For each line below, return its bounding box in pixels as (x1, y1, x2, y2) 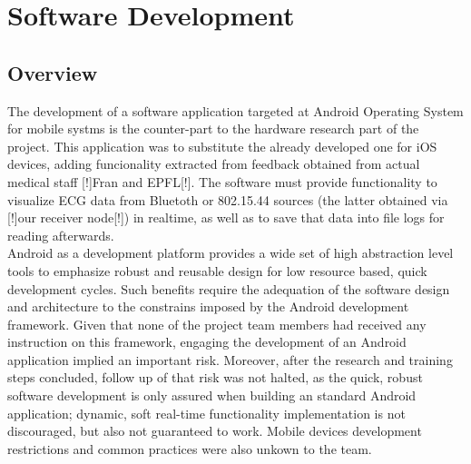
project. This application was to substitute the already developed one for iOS (7, 136, 437, 155)
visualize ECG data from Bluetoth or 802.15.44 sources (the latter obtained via (7, 190, 448, 209)
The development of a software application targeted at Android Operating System (7, 101, 464, 120)
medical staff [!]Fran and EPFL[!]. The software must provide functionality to (7, 172, 437, 191)
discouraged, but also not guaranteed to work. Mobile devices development (7, 421, 422, 440)
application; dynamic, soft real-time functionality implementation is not (7, 403, 406, 422)
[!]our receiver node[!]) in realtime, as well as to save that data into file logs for (7, 208, 445, 227)
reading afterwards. (7, 225, 114, 244)
